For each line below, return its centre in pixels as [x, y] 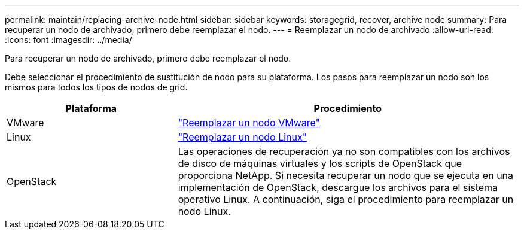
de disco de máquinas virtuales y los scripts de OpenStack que [320, 163]
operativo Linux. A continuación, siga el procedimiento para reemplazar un [346, 199]
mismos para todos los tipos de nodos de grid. [96, 87]
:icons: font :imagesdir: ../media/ [68, 40]
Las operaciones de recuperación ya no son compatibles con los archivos [344, 151]
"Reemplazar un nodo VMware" [249, 123]
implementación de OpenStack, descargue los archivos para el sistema [338, 187]
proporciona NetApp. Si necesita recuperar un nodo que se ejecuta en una [346, 175]
